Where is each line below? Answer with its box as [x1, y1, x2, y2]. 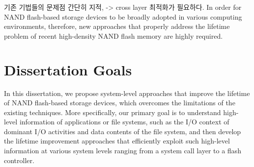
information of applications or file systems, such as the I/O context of [19, 117, 229, 127]
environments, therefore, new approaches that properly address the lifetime [4, 21, 230, 31]
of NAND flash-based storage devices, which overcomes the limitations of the [4, 97, 235, 108]
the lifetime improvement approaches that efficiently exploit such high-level [4, 136, 230, 146]
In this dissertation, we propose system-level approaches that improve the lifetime [4, 88, 250, 98]
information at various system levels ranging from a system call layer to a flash [4, 145, 241, 156]
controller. [4, 155, 34, 165]
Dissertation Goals [4, 59, 132, 79]
